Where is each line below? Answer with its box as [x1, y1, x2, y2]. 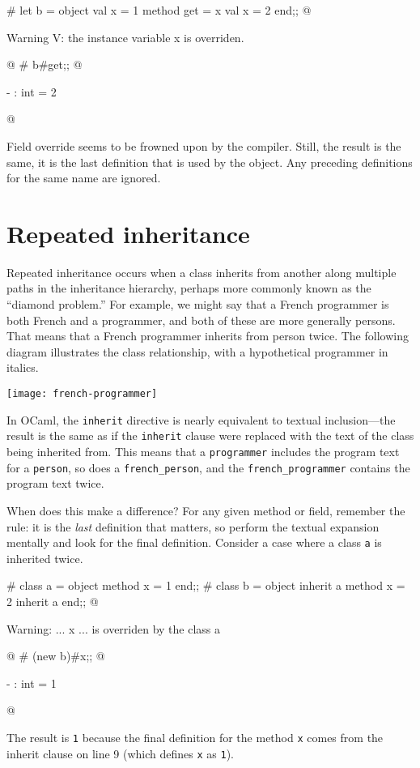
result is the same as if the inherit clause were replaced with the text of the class [6, 427, 414, 444]
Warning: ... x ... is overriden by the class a [6, 620, 221, 637]
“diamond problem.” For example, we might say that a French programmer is [6, 296, 389, 313]
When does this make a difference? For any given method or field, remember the [6, 501, 405, 518]
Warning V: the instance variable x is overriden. [6, 28, 244, 45]
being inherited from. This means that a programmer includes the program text [6, 443, 400, 459]
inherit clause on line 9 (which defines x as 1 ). [6, 745, 234, 762]
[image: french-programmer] [6, 388, 158, 400]
